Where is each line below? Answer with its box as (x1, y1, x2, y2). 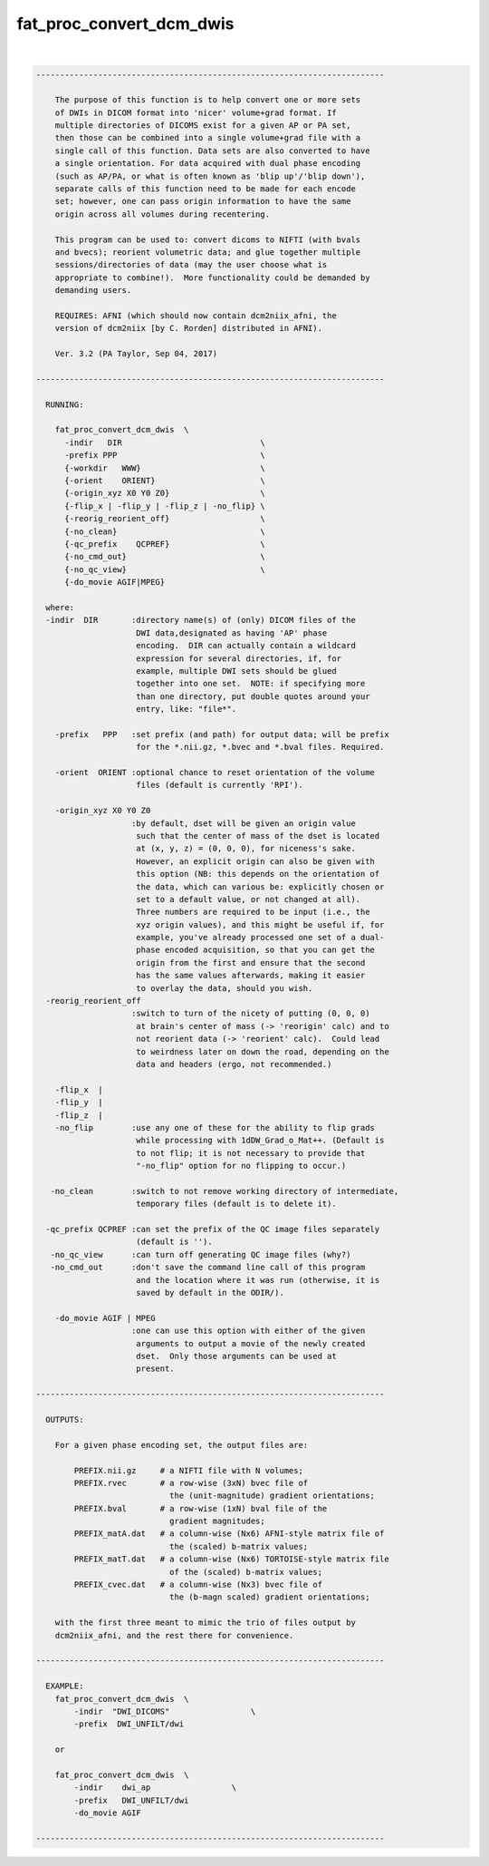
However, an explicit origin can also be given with (136, 856, 376, 866)
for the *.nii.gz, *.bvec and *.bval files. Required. (136, 742, 385, 753)
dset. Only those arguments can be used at (136, 1351, 337, 1361)
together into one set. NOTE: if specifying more (136, 678, 366, 689)
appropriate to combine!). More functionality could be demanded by (54, 272, 370, 283)
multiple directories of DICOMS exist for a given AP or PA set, (54, 121, 351, 131)
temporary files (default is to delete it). (136, 1199, 337, 1210)
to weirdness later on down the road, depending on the (136, 1046, 389, 1056)
